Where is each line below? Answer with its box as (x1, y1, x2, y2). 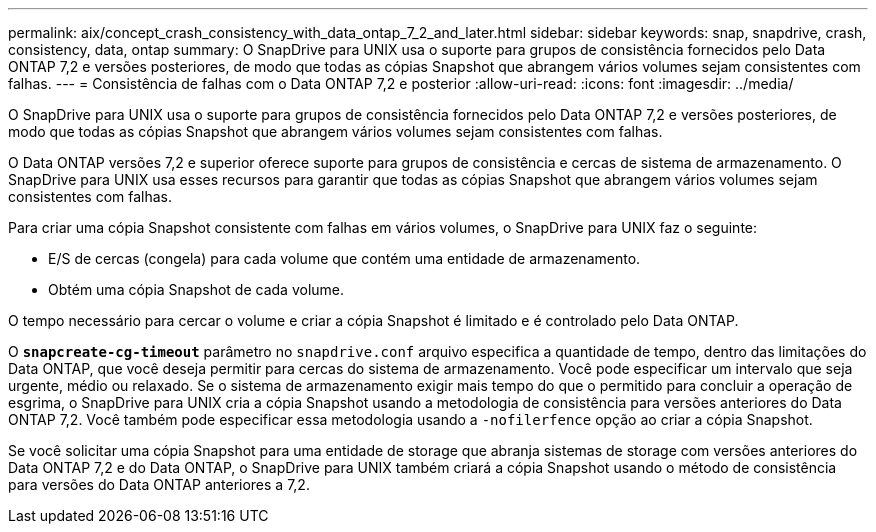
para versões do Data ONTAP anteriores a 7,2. (8, 476, 310, 493)
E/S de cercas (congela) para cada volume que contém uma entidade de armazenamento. (48, 250, 641, 267)
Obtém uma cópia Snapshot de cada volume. (48, 281, 345, 298)
